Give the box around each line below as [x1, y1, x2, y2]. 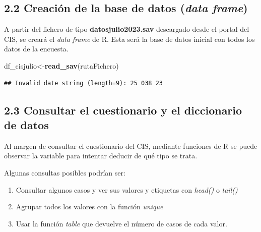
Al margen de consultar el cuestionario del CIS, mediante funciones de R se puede [4, 140, 257, 151]
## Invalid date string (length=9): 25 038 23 [4, 79, 163, 87]
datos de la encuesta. [4, 43, 69, 54]
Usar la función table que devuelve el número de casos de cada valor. [16, 218, 227, 228]
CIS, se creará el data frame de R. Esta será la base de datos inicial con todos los [4, 33, 255, 44]
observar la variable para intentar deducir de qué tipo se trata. [4, 150, 198, 161]
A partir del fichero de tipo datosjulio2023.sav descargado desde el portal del [4, 24, 249, 34]
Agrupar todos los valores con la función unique [16, 201, 163, 212]
